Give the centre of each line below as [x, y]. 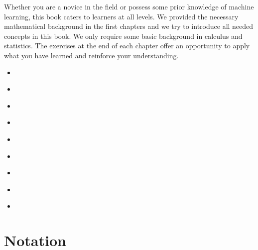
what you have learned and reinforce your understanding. [91, 55]
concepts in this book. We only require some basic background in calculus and [123, 36]
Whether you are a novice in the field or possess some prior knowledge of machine [129, 6]
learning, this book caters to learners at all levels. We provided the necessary [121, 16]
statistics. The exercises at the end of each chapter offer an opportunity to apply [127, 46]
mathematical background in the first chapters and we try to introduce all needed [129, 26]
